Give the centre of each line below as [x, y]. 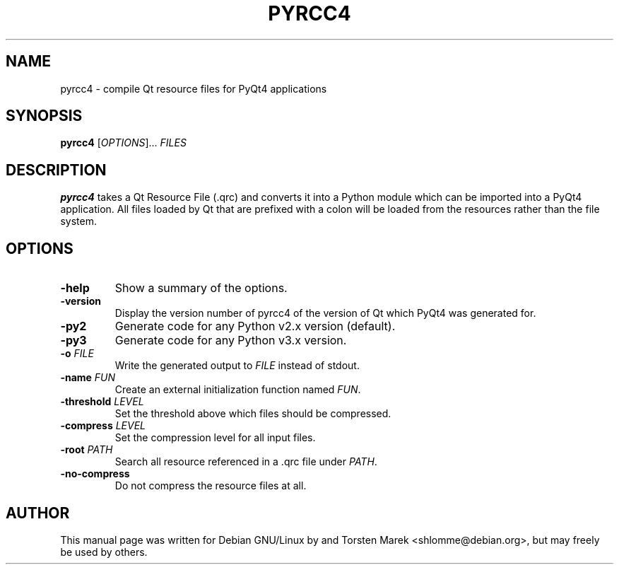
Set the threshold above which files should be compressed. [253, 414]
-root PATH [87, 450]
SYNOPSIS [44, 116]
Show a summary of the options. [201, 288]
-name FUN [88, 378]
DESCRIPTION [56, 170]
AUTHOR [38, 513]
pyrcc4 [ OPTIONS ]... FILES [123, 143]
